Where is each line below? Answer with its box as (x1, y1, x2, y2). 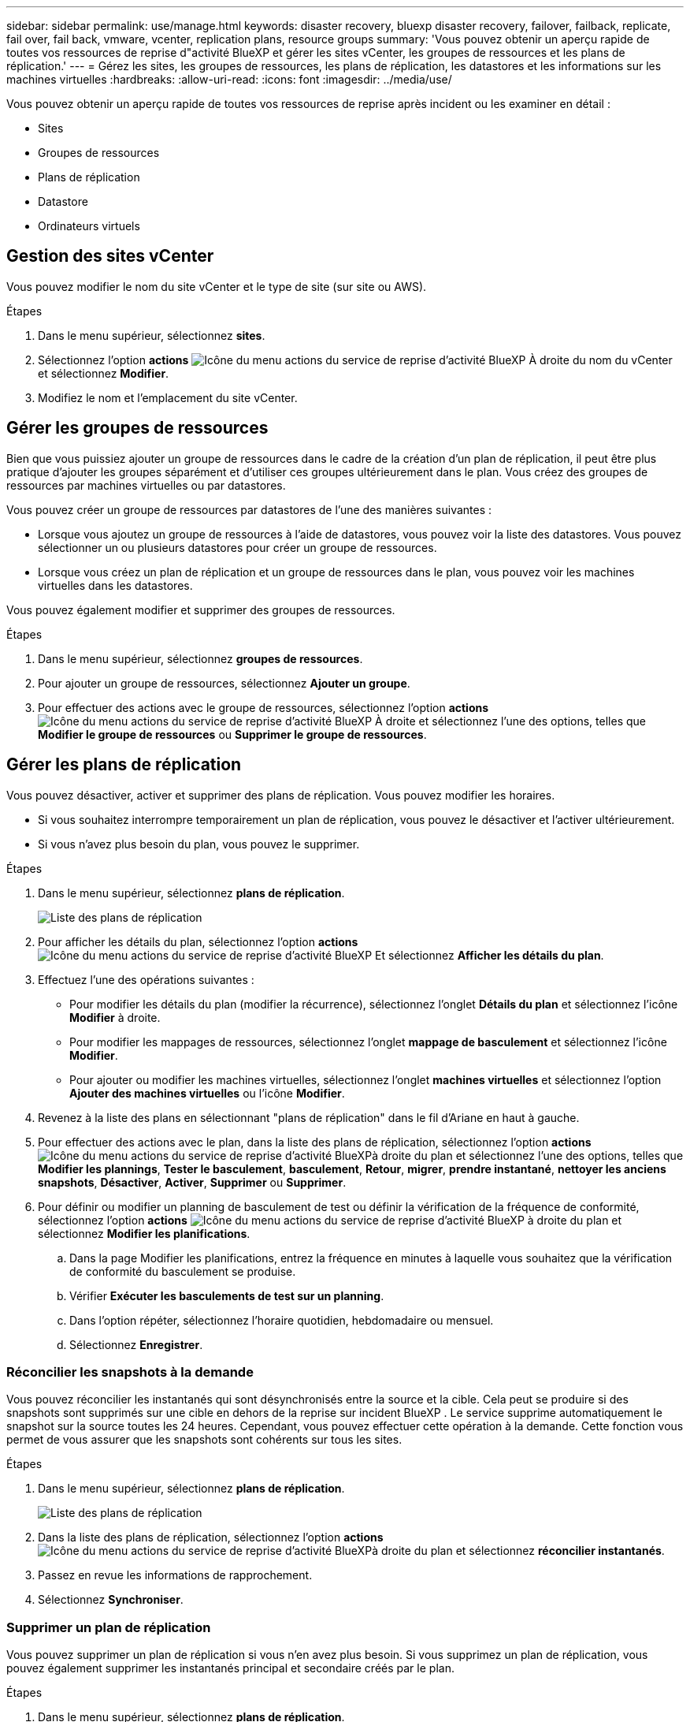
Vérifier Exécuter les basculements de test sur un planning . (69, 1288, 384, 1303)
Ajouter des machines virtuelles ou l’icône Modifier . (69, 1086, 345, 1100)
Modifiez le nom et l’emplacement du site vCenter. (38, 390, 298, 404)
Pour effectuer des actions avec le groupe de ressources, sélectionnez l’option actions (38, 700, 489, 714)
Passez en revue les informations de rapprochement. (38, 1568, 313, 1582)
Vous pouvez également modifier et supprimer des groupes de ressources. (6, 602, 395, 617)
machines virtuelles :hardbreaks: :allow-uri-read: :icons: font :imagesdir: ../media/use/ (6, 73, 452, 86)
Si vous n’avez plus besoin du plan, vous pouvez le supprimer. (38, 837, 360, 851)
